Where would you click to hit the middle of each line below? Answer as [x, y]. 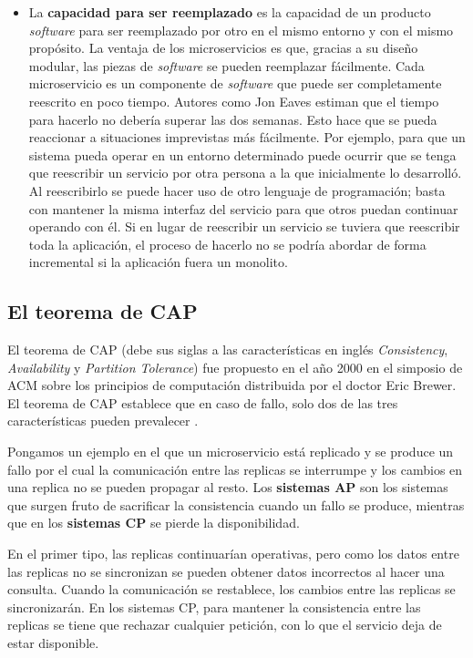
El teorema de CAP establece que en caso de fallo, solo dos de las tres [203, 402]
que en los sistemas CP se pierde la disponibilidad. [154, 523]
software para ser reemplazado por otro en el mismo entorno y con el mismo [241, 30]
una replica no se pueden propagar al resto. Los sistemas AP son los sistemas [228, 487]
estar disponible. [53, 643]
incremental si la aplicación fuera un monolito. [158, 262]
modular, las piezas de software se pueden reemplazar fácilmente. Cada [226, 65]
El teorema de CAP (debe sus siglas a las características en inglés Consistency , [228, 350]
